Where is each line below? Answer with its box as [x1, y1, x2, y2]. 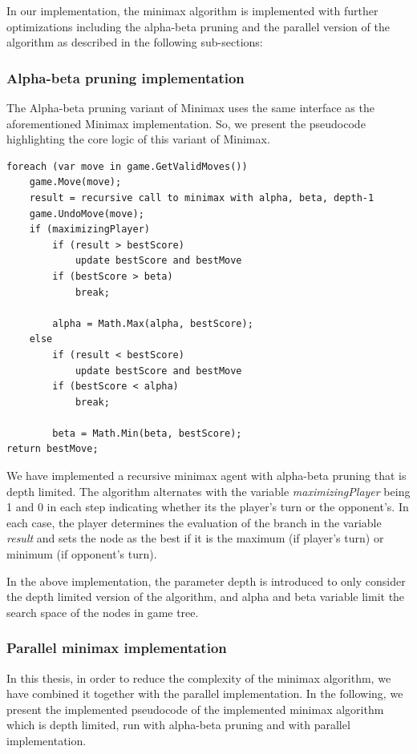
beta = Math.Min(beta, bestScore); [52, 427, 242, 439]
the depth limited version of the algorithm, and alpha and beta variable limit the [6, 588, 405, 605]
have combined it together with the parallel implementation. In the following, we [6, 685, 403, 702]
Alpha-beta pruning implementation [6, 67, 245, 87]
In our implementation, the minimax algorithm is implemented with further [6, 2, 379, 18]
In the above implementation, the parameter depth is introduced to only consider [6, 572, 406, 589]
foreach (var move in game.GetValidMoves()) [6, 160, 248, 172]
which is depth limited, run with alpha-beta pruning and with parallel [6, 716, 350, 733]
